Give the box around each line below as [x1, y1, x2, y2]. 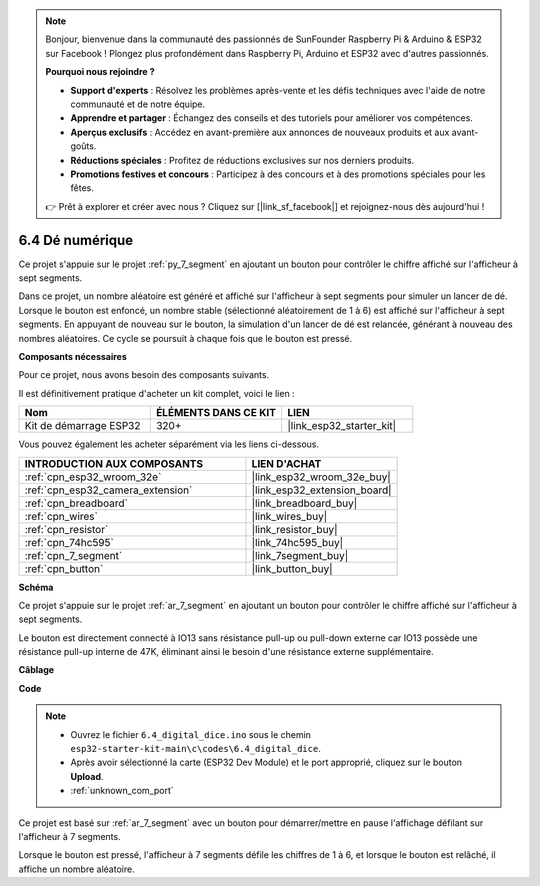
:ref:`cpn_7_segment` [24, 548, 123, 562]
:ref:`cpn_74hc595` [24, 535, 114, 549]
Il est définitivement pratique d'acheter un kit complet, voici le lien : [18, 387, 295, 399]
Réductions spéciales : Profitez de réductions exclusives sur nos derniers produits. [70, 154, 415, 166]
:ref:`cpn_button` [24, 561, 104, 575]
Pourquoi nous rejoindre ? [45, 66, 155, 78]
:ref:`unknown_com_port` [70, 785, 174, 797]
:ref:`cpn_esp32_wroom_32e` [24, 470, 162, 484]
